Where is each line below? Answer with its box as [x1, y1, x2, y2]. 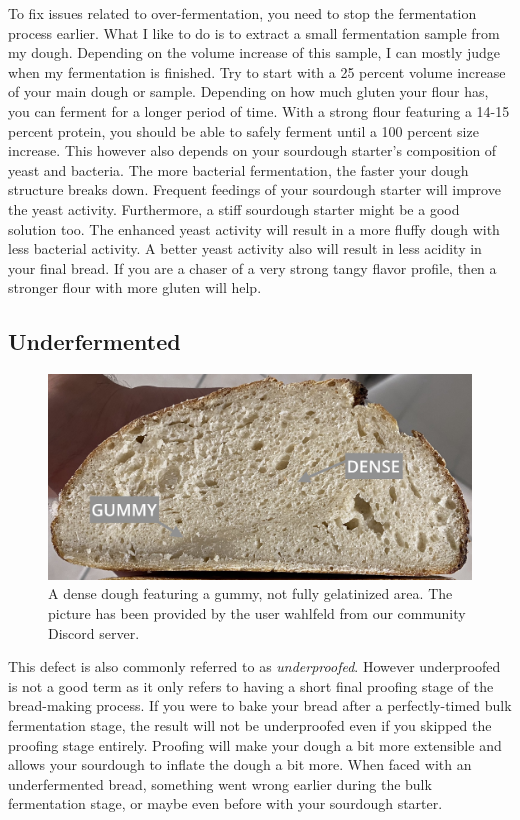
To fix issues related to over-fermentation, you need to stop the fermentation [8, 3, 477, 23]
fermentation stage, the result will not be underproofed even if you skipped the [8, 715, 492, 736]
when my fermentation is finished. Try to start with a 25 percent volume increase [8, 61, 506, 82]
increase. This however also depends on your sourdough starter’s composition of [8, 140, 497, 161]
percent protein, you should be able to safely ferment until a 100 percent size [8, 120, 479, 141]
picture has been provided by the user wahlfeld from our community [48, 603, 466, 624]
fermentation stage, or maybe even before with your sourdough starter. [8, 793, 443, 814]
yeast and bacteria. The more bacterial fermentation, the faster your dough [8, 159, 469, 180]
